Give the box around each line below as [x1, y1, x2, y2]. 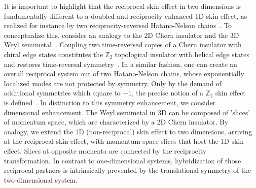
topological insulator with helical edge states [114, 49, 250, 59]
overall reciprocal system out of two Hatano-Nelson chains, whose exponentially [4, 68, 244, 79]
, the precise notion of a [131, 88, 204, 98]
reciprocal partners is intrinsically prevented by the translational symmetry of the [4, 165, 251, 175]
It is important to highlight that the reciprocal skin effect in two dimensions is [4, 1, 241, 11]
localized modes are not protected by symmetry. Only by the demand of [4, 78, 221, 88]
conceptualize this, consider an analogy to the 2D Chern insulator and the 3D [4, 30, 239, 40]
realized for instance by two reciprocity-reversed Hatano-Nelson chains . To [4, 20, 232, 31]
